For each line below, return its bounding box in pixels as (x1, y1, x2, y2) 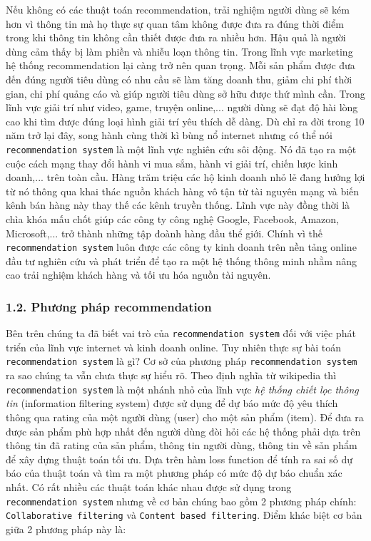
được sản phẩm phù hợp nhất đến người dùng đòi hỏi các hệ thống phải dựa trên (6, 423, 361, 438)
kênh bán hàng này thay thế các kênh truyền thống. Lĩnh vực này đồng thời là (6, 197, 350, 212)
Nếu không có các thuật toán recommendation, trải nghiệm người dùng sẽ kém (6, 2, 350, 16)
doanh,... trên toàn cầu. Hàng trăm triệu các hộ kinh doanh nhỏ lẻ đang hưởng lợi (6, 170, 365, 185)
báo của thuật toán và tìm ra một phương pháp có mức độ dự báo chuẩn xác (6, 465, 342, 480)
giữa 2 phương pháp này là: (6, 521, 126, 536)
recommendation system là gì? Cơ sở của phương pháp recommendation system (6, 354, 357, 369)
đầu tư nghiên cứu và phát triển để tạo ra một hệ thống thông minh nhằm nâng (6, 253, 357, 268)
